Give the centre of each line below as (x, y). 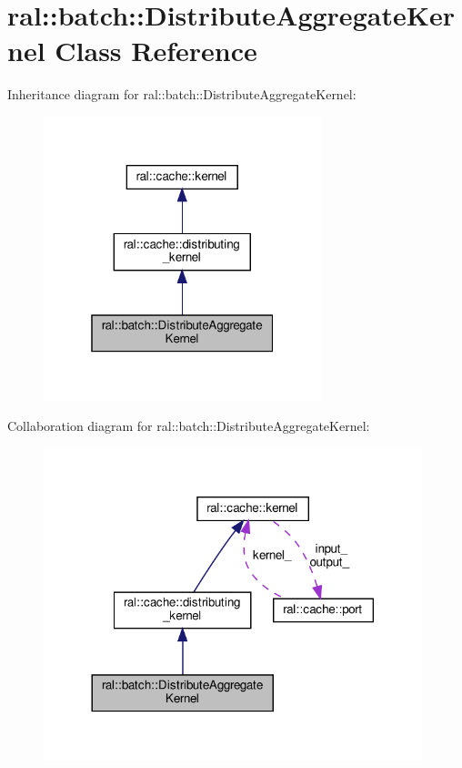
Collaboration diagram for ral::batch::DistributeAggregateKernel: (189, 426)
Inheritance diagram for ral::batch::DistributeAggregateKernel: (182, 94)
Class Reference (156, 51)
